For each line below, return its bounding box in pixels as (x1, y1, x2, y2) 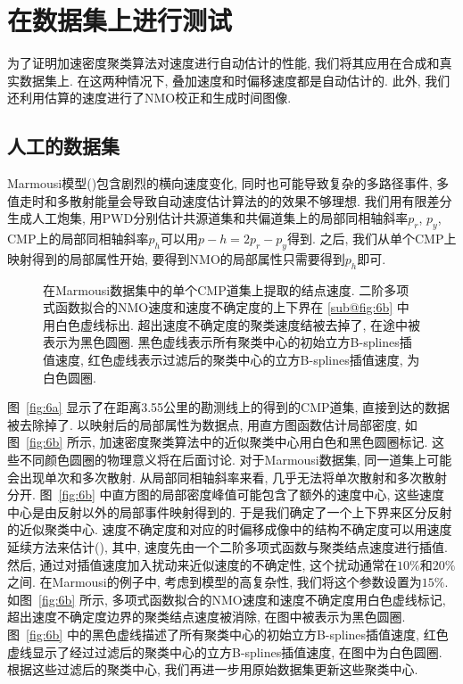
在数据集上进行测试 (7, 2, 233, 38)
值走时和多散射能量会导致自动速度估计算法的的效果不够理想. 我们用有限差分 (7, 191, 452, 210)
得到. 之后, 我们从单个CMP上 (286, 229, 457, 248)
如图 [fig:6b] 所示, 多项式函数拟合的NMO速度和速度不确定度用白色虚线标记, (7, 589, 446, 608)
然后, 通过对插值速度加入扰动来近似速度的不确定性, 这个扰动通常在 (7, 555, 398, 573)
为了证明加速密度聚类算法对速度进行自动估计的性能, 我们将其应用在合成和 (7, 54, 440, 72)
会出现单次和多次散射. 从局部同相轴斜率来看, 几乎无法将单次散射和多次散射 (7, 467, 448, 486)
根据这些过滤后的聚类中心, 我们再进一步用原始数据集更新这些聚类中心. (7, 660, 418, 679)
